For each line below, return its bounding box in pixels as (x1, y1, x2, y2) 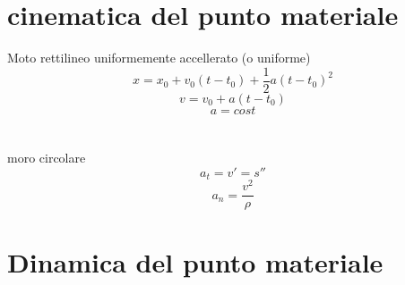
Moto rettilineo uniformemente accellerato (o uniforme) (7, 48, 311, 67)
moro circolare (7, 147, 86, 166)
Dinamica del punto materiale (7, 244, 383, 281)
